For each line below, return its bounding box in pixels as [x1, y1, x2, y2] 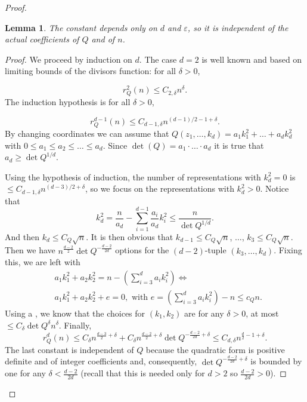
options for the [115, 244, 169, 256]
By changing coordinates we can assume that [5, 127, 169, 140]
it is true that [214, 139, 264, 151]
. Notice [260, 182, 289, 195]
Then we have [5, 244, 55, 256]
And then [5, 230, 39, 243]
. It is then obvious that [86, 230, 173, 243]
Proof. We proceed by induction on [5, 53, 132, 65]
